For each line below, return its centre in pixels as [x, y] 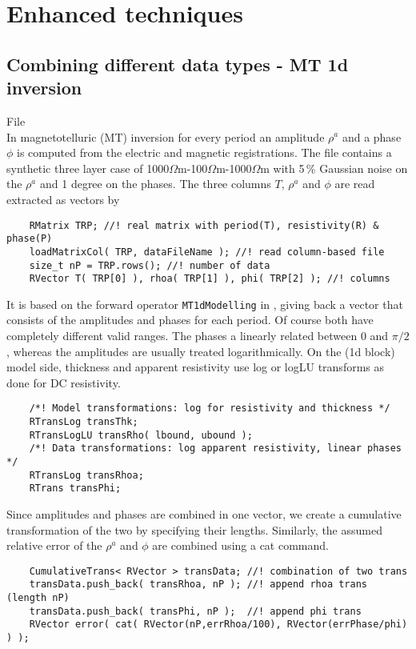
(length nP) [38, 598]
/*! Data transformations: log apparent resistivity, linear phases [215, 449]
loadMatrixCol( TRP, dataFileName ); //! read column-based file [207, 252]
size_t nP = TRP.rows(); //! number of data [150, 265]
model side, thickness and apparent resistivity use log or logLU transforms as [196, 367]
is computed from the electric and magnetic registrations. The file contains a [204, 152]
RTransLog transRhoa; [86, 475]
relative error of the [54, 545]
